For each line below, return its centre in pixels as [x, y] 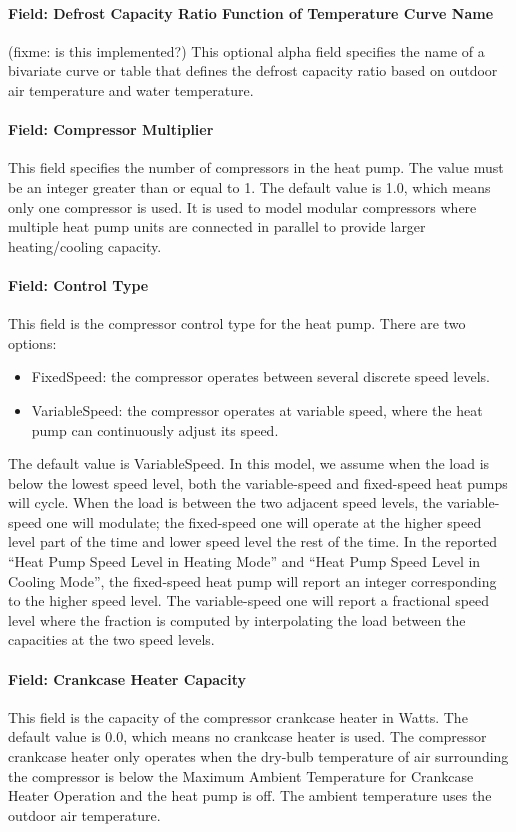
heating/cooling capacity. [85, 245]
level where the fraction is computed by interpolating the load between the [237, 619]
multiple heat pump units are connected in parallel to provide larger [217, 226]
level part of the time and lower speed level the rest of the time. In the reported [253, 541]
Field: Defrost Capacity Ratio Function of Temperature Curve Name [251, 12]
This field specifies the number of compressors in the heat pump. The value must [256, 167]
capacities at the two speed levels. [111, 639]
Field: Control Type [78, 284]
